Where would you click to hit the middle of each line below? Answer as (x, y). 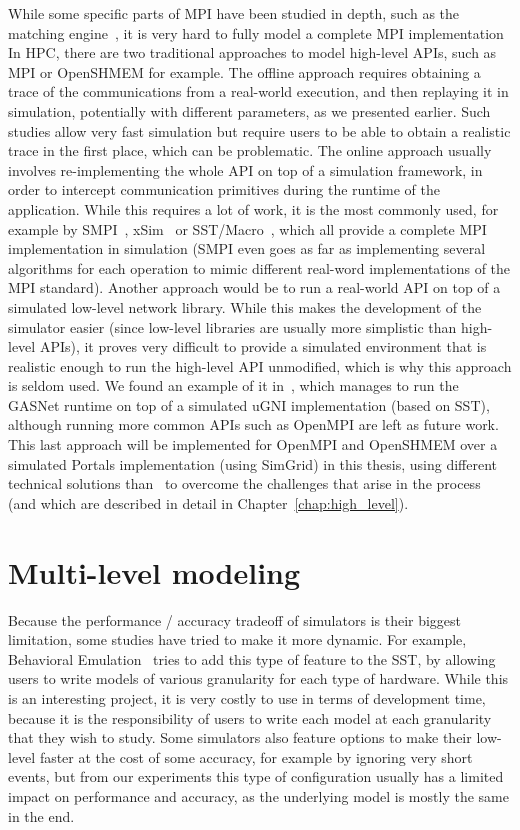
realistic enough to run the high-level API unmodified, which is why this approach (260, 365)
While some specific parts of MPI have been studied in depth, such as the (234, 13)
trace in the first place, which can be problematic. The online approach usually (250, 150)
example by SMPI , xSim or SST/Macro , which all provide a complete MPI (247, 228)
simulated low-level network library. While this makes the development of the (245, 306)
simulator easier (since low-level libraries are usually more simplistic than (232, 326)
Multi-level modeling (154, 571)
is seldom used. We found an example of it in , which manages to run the (233, 385)
